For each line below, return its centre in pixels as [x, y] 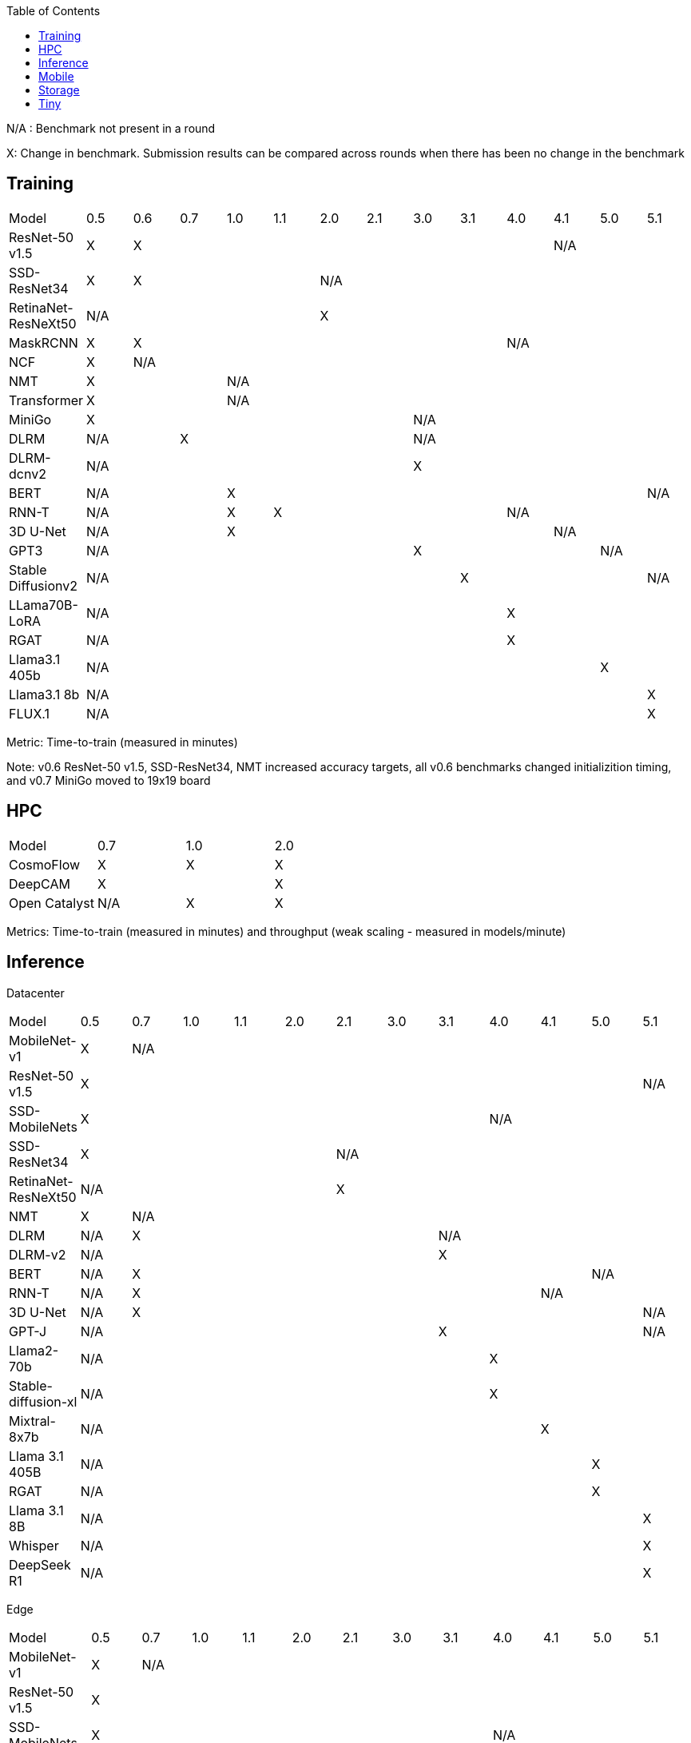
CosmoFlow [45, 864]
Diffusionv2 [43, 585]
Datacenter [36, 993]
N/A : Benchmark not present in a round [111, 128]
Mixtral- [32, 1421]
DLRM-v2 [38, 1254]
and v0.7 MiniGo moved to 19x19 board [109, 780]
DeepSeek [40, 1564]
